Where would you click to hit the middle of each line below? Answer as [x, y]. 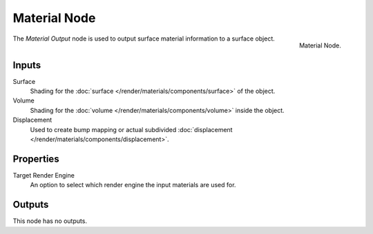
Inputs [27, 65]
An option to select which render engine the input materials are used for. [133, 185]
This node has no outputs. [50, 221]
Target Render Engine [44, 175]
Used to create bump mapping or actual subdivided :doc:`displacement [131, 129]
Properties [36, 159]
